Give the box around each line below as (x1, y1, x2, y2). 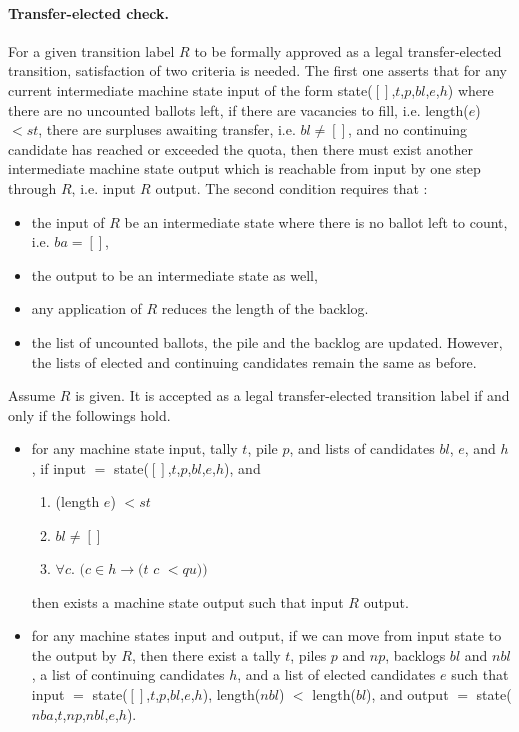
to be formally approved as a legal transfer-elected (194, 40, 502, 61)
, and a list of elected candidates (237, 664, 436, 685)
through (8, 177, 57, 198)
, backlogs (385, 644, 446, 665)
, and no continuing (348, 119, 468, 140)
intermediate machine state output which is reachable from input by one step (8, 158, 481, 179)
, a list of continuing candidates (31, 664, 225, 685)
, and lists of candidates (289, 438, 435, 459)
